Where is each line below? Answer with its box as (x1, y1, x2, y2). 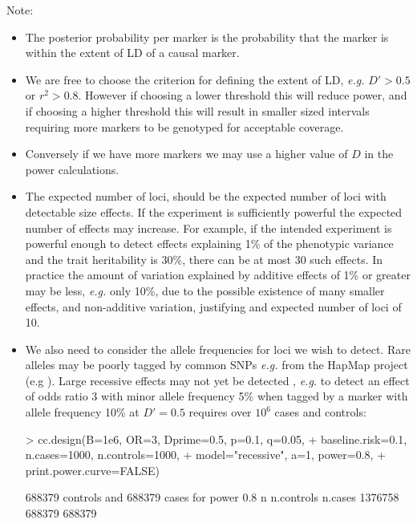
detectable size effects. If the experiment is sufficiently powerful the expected (25, 203, 403, 220)
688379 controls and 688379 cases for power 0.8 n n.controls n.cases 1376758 (25, 489, 399, 506)
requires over (188, 404, 252, 420)
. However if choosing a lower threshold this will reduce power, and (78, 87, 407, 104)
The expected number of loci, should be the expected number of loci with (25, 188, 387, 205)
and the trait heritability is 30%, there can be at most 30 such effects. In (25, 250, 383, 267)
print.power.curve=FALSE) (25, 461, 160, 478)
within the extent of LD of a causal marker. (25, 44, 240, 61)
